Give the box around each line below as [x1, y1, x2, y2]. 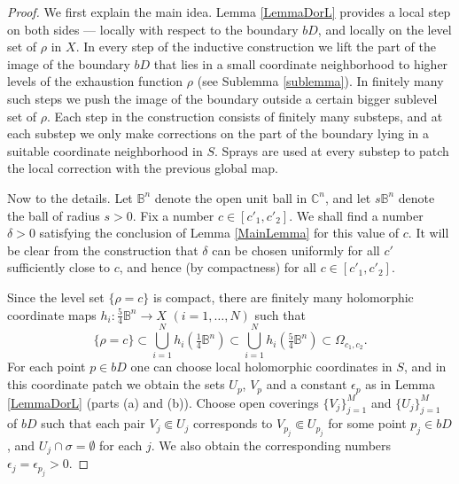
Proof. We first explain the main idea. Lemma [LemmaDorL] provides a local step [7, 3, 451, 20]
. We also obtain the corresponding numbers [151, 435, 392, 454]
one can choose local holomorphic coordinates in [130, 357, 393, 376]
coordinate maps [7, 305, 97, 324]
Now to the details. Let [7, 188, 133, 207]
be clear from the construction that [7, 240, 198, 259]
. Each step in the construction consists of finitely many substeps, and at [47, 106, 443, 125]
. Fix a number [132, 206, 214, 224]
